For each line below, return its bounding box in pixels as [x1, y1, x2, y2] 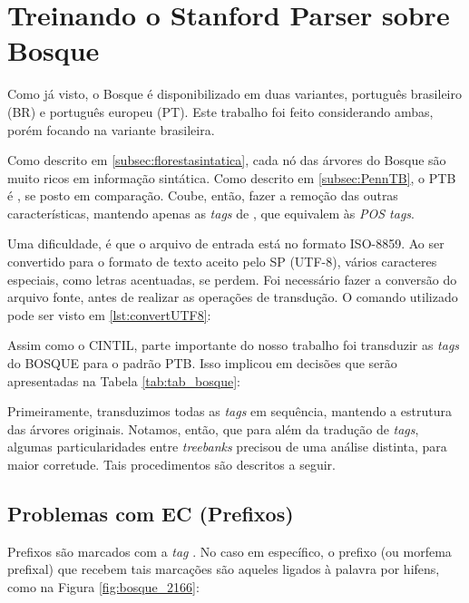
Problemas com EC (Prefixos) [7, 499, 294, 527]
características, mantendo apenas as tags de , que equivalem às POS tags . [7, 203, 415, 222]
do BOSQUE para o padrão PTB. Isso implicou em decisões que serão [7, 354, 397, 373]
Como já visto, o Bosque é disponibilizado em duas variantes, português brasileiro [7, 84, 463, 103]
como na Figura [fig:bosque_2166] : [7, 577, 200, 596]
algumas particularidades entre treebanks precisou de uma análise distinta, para [7, 437, 447, 456]
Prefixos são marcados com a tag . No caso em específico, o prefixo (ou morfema [7, 541, 452, 560]
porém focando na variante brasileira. [7, 120, 215, 139]
